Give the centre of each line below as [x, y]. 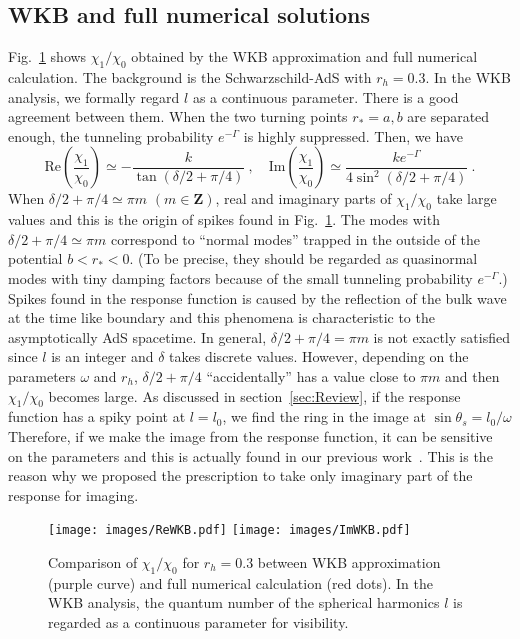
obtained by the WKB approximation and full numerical [304, 56]
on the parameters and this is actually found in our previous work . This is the [250, 455]
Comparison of [93, 561]
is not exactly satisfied [441, 336]
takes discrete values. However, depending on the [319, 356]
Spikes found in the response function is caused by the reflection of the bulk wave [257, 297]
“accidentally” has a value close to [311, 375]
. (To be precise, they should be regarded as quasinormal [303, 258]
